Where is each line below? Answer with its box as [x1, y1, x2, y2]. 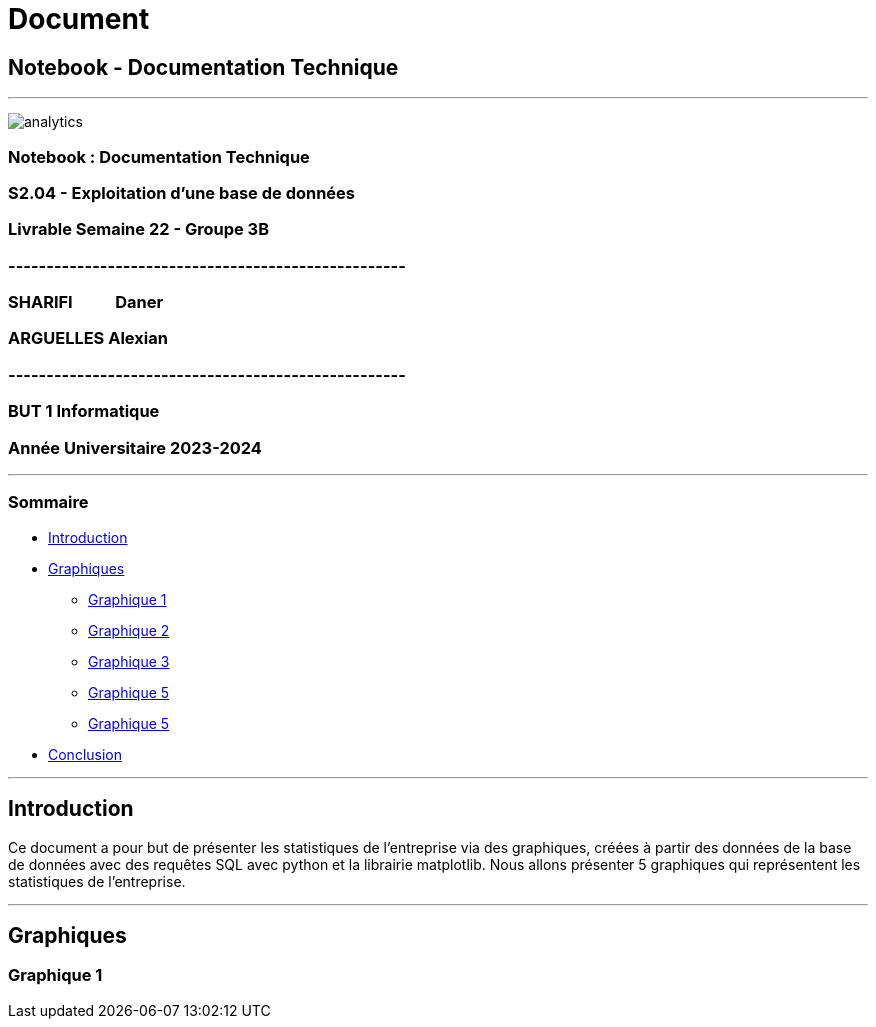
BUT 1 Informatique [8, 401, 160, 422]
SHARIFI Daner [8, 292, 164, 313]
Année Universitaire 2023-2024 [8, 437, 262, 458]
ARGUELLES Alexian [8, 328, 168, 349]
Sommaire [8, 492, 89, 513]
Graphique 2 [88, 621, 170, 639]
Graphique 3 [88, 652, 170, 670]
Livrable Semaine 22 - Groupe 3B [8, 219, 269, 240]
